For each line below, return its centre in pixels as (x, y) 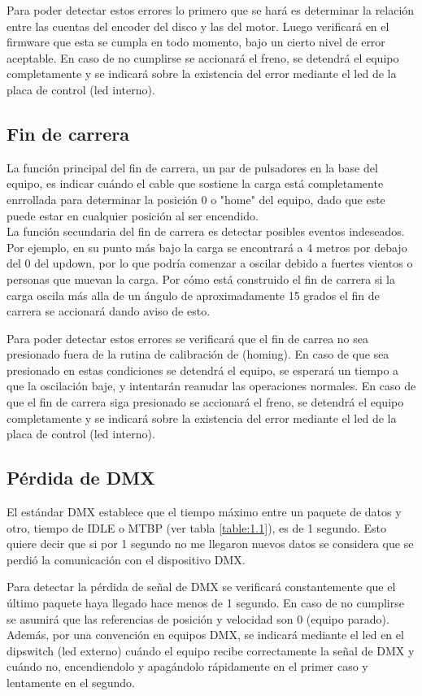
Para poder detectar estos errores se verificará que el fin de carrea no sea (188, 338)
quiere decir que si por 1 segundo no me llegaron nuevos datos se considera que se (210, 544)
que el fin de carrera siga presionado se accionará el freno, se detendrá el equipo (205, 402)
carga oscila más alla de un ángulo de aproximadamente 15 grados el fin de (193, 295)
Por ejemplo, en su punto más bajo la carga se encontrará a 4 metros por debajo (207, 247)
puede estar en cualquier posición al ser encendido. (133, 215)
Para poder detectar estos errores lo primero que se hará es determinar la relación (211, 10)
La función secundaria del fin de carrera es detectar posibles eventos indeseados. (206, 231)
